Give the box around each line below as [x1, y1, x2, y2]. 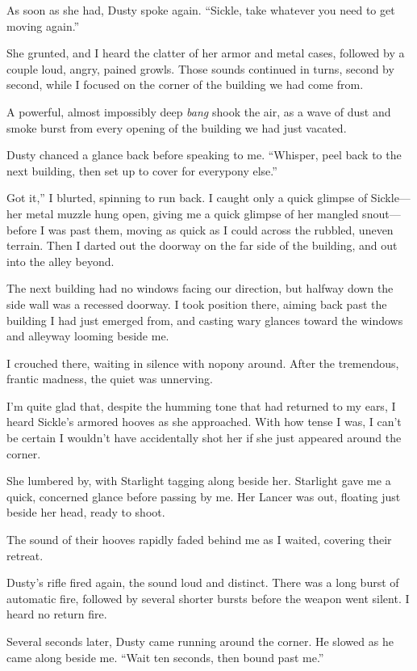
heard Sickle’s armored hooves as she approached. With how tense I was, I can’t [6, 413, 402, 430]
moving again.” [6, 17, 80, 34]
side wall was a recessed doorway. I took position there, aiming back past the [6, 295, 387, 312]
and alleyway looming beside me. [6, 327, 169, 344]
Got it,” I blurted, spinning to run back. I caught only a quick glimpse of [6, 189, 368, 206]
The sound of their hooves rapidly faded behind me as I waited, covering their [6, 531, 392, 548]
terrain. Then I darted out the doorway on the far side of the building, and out [6, 237, 398, 254]
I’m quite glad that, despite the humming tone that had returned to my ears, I [6, 397, 396, 414]
